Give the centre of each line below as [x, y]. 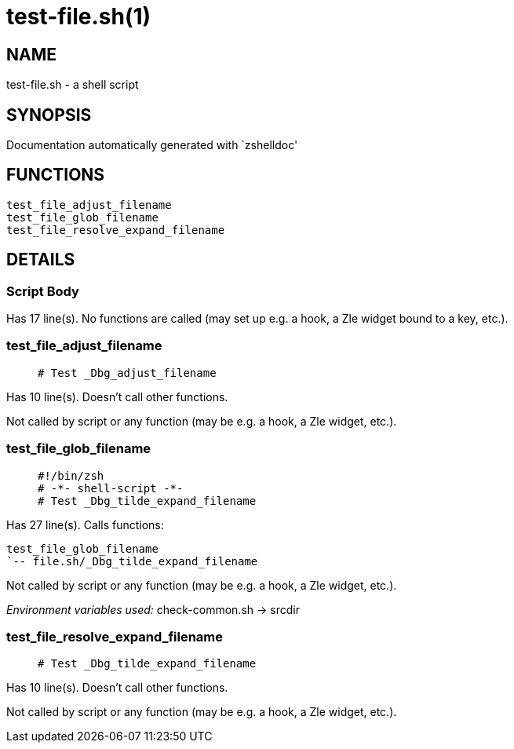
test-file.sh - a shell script [73, 85]
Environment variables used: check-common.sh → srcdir [153, 609]
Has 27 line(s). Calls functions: [85, 524]
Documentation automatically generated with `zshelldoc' [152, 145]
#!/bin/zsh [71, 475]
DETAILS [41, 260]
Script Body [43, 291]
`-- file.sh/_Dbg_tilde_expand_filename [132, 561]
